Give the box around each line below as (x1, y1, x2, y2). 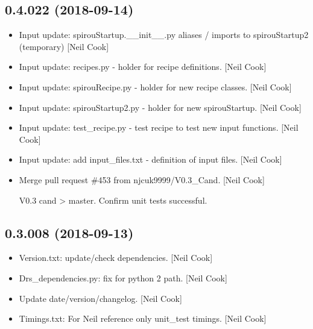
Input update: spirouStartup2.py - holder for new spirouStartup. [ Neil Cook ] (19, 101, 302, 113)
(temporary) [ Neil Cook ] (19, 40, 109, 52)
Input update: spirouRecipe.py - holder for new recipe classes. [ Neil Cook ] (19, 80, 292, 93)
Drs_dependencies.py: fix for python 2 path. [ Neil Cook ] (19, 271, 227, 284)
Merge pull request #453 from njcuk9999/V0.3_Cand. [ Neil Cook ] (19, 173, 265, 186)
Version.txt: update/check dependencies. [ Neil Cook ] (19, 251, 213, 264)
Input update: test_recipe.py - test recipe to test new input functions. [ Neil (19, 121, 299, 134)
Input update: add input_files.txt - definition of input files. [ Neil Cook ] (19, 153, 282, 166)
